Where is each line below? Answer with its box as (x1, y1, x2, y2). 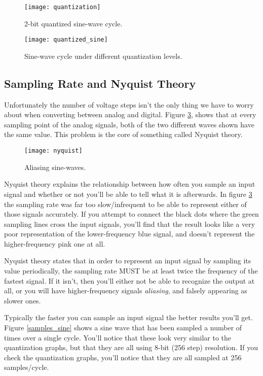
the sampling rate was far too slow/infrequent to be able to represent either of (4, 198, 247, 209)
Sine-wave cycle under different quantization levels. (24, 50, 182, 61)
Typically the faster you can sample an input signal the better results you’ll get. (4, 312, 253, 323)
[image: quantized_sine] (24, 36, 108, 44)
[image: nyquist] (24, 147, 83, 155)
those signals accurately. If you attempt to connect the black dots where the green (4, 209, 259, 219)
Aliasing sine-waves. (24, 161, 86, 172)
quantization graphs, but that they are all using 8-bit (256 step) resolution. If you (4, 342, 258, 353)
